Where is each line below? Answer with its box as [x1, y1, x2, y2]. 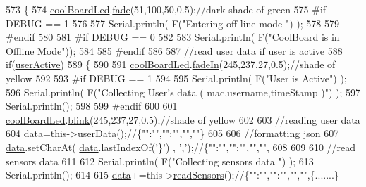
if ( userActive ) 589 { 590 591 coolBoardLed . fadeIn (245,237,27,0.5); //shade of [6, 57, 336, 72]
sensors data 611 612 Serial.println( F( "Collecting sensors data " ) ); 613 [6, 153, 314, 168]
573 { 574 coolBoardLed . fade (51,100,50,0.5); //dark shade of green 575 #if [6, 2, 327, 16]
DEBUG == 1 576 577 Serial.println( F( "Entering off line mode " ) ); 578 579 [6, 15, 339, 30]
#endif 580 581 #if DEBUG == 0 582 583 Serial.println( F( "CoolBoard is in [6, 30, 340, 44]
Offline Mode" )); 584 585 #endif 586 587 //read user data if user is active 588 [6, 43, 343, 58]
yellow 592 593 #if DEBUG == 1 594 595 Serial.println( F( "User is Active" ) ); [6, 70, 347, 85]
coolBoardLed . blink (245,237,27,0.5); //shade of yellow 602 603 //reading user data [6, 112, 360, 127]
